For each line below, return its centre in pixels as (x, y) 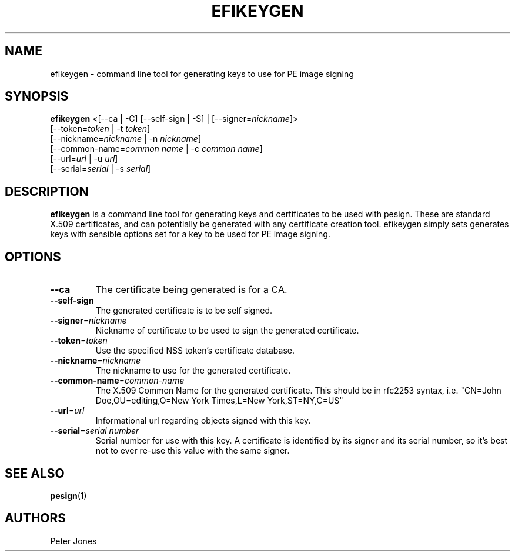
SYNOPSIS (37, 96)
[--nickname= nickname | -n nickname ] (126, 139)
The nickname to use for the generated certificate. (193, 371)
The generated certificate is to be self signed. (184, 311)
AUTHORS (36, 518)
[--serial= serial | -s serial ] (101, 169)
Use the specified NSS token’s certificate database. (195, 351)
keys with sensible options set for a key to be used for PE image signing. (190, 234)
